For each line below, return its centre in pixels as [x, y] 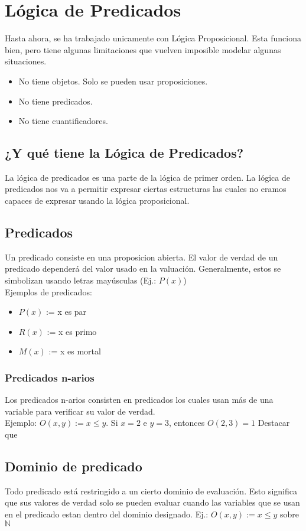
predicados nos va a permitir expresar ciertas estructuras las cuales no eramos [146, 189]
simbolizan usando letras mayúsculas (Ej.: [81, 280]
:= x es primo [72, 331]
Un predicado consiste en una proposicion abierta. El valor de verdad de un [141, 257]
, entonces [187, 423]
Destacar [274, 423]
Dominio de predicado [74, 466]
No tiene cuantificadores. [63, 121]
